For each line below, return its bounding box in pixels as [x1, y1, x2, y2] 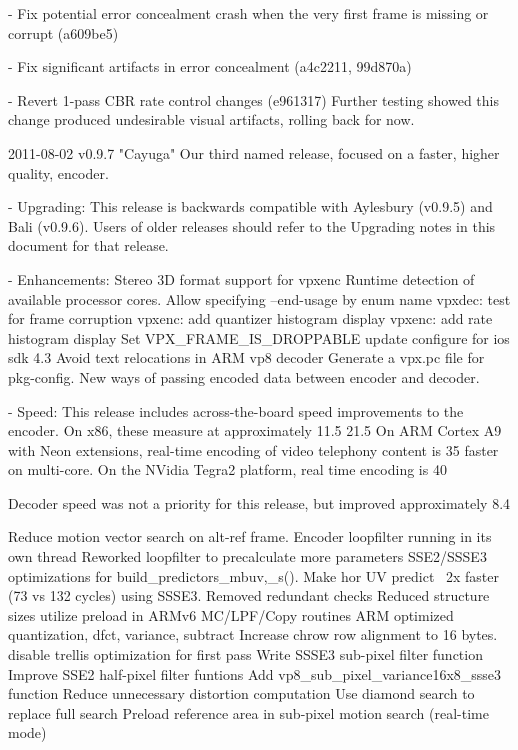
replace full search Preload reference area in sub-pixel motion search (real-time [8, 702, 489, 723]
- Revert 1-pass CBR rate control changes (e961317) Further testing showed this [8, 89, 499, 110]
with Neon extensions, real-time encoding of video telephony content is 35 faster [8, 439, 499, 460]
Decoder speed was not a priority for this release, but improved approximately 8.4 [8, 492, 511, 513]
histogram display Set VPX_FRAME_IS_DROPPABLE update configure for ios [8, 327, 510, 348]
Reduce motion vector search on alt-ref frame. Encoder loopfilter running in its [8, 526, 492, 547]
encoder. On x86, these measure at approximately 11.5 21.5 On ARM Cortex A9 [8, 420, 502, 441]
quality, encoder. [8, 162, 109, 183]
